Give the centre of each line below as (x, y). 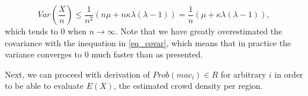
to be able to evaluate (44, 86)
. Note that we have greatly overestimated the (199, 31)
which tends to (31, 31)
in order (289, 74)
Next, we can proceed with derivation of (78, 74)
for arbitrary (243, 74)
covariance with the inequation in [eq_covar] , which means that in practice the (148, 42)
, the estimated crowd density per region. (188, 86)
